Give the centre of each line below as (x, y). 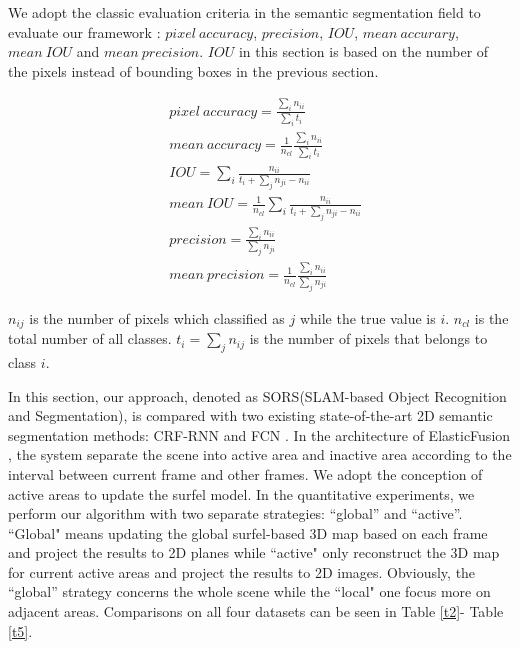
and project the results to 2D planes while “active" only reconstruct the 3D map (254, 552)
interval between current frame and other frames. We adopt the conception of (245, 473)
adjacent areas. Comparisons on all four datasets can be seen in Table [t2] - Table (256, 611)
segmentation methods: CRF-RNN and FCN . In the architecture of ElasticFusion (259, 434)
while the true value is (367, 317)
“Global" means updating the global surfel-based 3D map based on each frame (248, 532)
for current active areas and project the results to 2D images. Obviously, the (242, 571)
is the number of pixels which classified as (157, 317)
